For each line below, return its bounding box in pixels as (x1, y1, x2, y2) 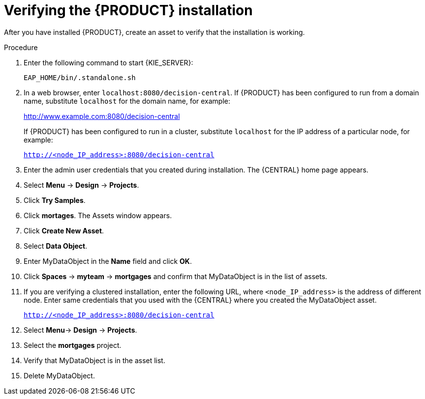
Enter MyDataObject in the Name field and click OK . (24, 256, 192, 265)
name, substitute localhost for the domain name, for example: (24, 96, 231, 105)
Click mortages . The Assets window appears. (24, 211, 172, 220)
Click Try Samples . (24, 196, 86, 204)
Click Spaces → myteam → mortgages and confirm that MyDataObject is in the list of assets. (24, 272, 328, 281)
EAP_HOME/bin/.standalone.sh (24, 73, 136, 82)
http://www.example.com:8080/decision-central (24, 112, 180, 120)
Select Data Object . (24, 241, 88, 250)
